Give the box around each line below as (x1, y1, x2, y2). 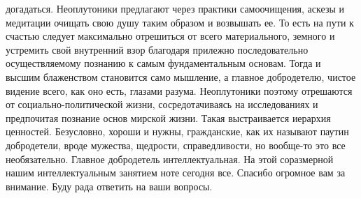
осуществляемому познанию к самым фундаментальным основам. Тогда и (6, 56, 321, 70)
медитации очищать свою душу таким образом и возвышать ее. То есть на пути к (6, 15, 354, 29)
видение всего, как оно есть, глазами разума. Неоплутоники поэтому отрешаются (6, 83, 353, 98)
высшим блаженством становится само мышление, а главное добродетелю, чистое (6, 69, 356, 84)
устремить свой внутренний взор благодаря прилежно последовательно (6, 42, 309, 56)
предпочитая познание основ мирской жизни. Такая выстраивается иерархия (6, 110, 331, 125)
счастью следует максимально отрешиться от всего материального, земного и (6, 29, 335, 43)
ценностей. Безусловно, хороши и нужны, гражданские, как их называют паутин (6, 124, 349, 139)
